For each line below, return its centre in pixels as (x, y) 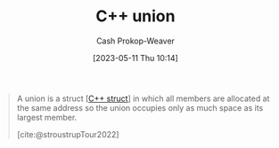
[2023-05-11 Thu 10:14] (135, 58)
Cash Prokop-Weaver (135, 41)
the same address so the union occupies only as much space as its (140, 107)
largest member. (47, 117)
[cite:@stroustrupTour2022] (68, 134)
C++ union (135, 16)
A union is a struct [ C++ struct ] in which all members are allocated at (143, 98)
